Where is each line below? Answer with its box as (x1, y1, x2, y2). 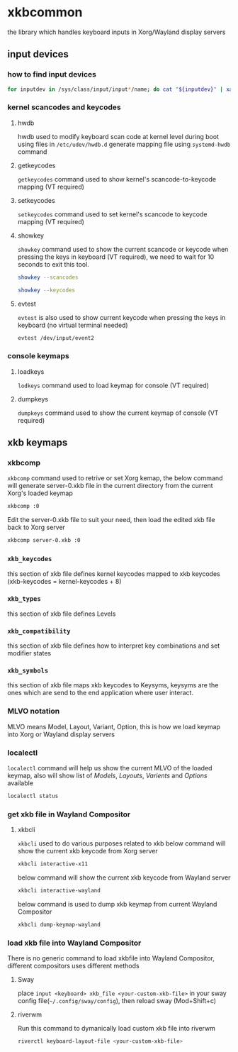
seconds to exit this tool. (17, 260, 90, 268)
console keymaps (7, 351, 69, 361)
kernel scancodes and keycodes (7, 102, 122, 112)
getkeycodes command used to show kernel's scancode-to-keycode (17, 175, 217, 183)
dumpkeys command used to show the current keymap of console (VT (17, 409, 219, 417)
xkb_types (7, 595, 41, 603)
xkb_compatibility (7, 627, 71, 635)
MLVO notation (7, 707, 60, 716)
